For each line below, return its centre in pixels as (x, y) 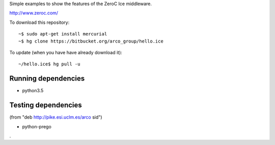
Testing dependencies (46, 105)
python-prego (37, 126)
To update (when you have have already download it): (66, 52)
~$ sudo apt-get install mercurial (63, 34)
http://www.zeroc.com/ (34, 13)
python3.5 (33, 91)
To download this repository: (39, 22)
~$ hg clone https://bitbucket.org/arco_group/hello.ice (91, 41)
